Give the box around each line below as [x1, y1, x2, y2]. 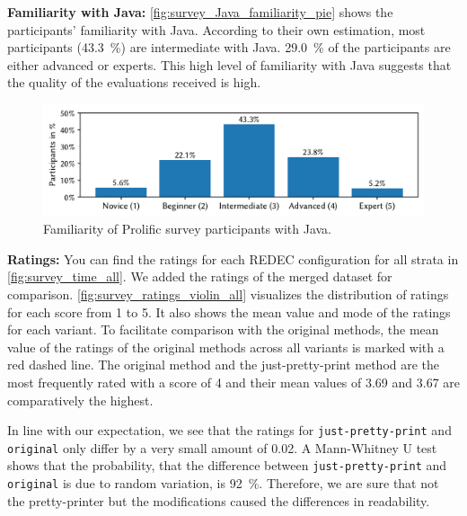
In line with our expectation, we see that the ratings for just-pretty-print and [7, 421, 452, 440]
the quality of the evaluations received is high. [7, 73, 261, 92]
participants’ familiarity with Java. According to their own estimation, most [7, 20, 426, 39]
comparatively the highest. [7, 390, 154, 409]
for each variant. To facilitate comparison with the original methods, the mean [7, 320, 439, 339]
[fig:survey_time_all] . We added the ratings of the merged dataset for [7, 267, 392, 286]
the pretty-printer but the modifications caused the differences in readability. [7, 491, 430, 510]
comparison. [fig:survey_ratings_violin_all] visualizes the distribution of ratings [7, 284, 449, 303]
